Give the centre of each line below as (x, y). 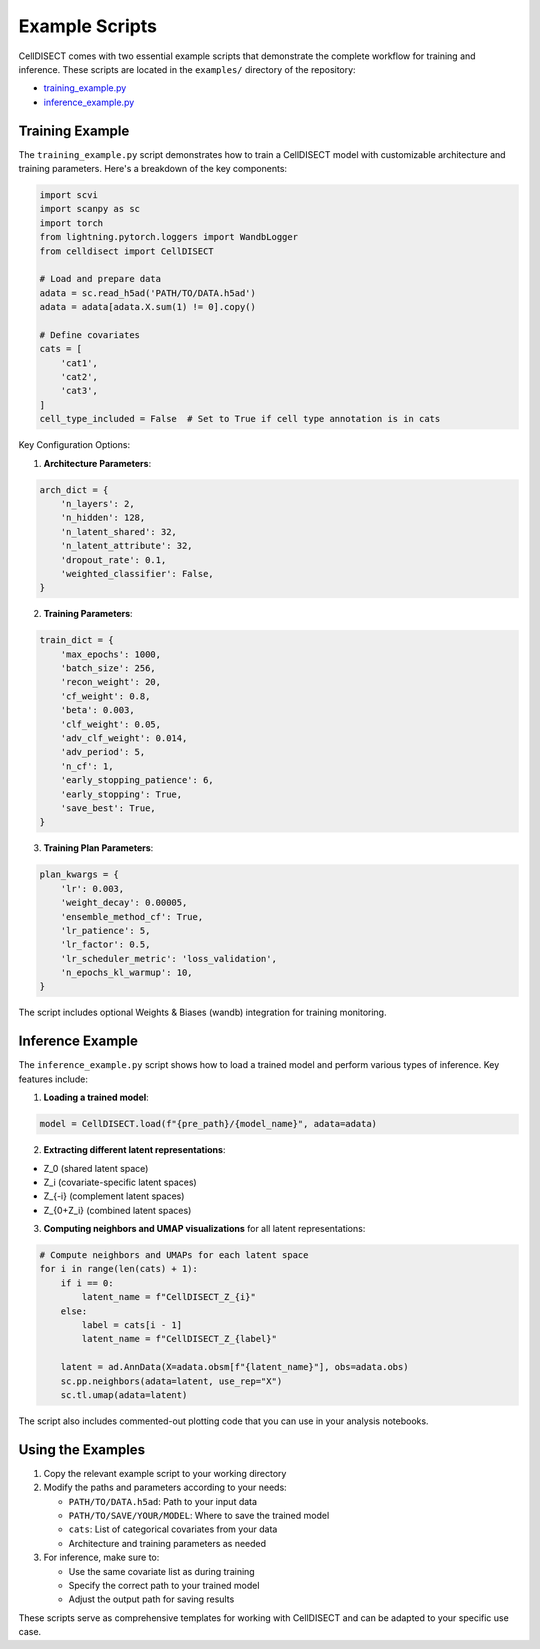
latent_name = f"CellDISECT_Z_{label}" (179, 1339)
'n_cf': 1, (87, 766)
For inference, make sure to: (101, 1557)
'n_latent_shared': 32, (118, 531)
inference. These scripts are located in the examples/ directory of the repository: (187, 69)
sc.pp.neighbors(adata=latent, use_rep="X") (171, 1381)
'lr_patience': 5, (105, 930)
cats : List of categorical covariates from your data (173, 1529)
